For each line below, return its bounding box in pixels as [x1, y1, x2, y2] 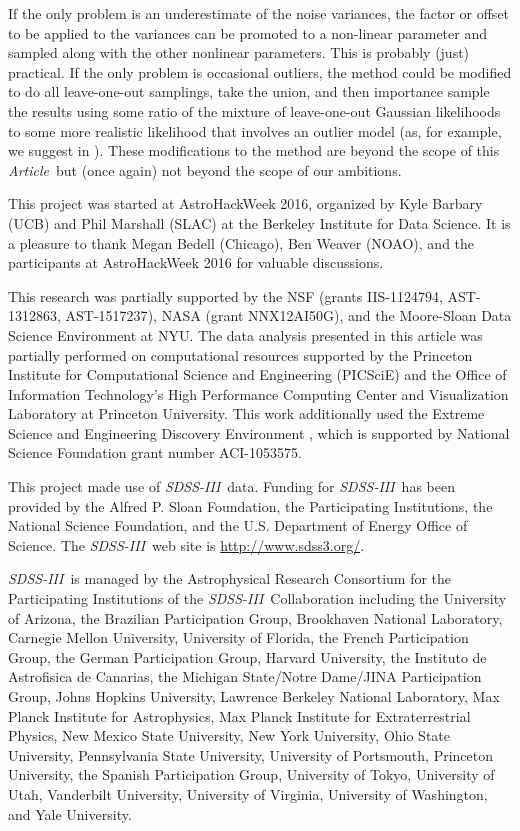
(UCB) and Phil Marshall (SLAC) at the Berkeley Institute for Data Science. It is [8, 212, 511, 233]
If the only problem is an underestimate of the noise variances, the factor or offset [8, 3, 510, 23]
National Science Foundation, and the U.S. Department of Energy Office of [8, 515, 468, 536]
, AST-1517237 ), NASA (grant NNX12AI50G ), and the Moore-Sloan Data [57, 305, 512, 326]
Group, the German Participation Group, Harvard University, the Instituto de [8, 646, 487, 667]
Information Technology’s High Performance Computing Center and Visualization [8, 383, 509, 404]
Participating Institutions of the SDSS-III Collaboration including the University [8, 588, 507, 609]
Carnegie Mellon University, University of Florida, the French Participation [8, 627, 469, 648]
